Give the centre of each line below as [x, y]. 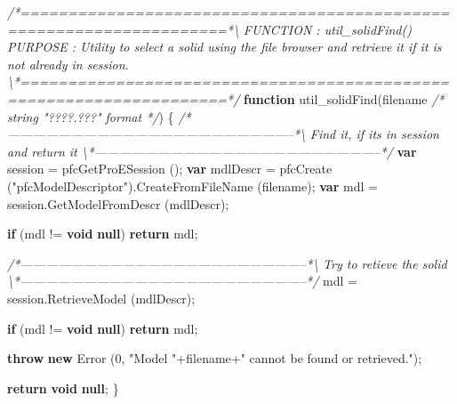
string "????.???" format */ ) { [91, 116]
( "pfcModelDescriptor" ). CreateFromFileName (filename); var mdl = [192, 186]
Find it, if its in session [374, 134]
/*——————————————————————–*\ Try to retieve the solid [227, 263]
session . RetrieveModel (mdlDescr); [101, 298]
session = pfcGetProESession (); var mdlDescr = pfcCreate [170, 169]
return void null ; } [63, 388]
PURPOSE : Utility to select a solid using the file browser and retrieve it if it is [224, 47]
